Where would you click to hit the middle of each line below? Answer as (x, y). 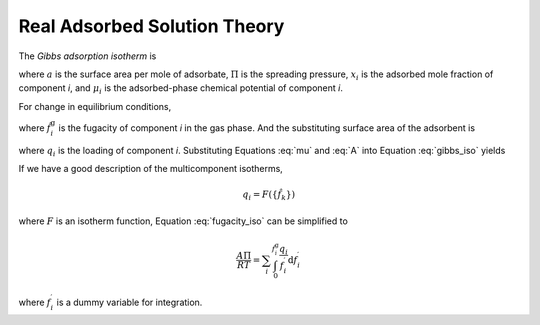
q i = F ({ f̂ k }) (268, 196)
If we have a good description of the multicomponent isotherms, (151, 169)
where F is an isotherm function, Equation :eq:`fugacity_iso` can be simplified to (183, 221)
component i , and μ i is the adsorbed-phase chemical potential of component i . (181, 89)
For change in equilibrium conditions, (95, 106)
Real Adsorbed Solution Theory (151, 26)
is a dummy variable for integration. (129, 302)
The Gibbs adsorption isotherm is (87, 56)
